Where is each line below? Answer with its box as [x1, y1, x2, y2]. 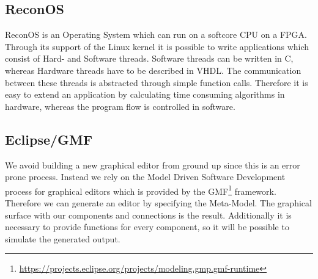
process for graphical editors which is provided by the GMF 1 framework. [5, 183, 276, 197]
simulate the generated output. [5, 232, 120, 245]
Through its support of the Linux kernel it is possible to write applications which [5, 40, 309, 53]
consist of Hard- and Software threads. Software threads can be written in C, [5, 52, 294, 65]
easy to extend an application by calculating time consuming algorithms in [5, 88, 285, 101]
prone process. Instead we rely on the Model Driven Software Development [5, 170, 286, 183]
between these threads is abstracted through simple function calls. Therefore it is [5, 76, 308, 89]
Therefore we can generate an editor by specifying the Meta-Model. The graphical [5, 197, 312, 209]
